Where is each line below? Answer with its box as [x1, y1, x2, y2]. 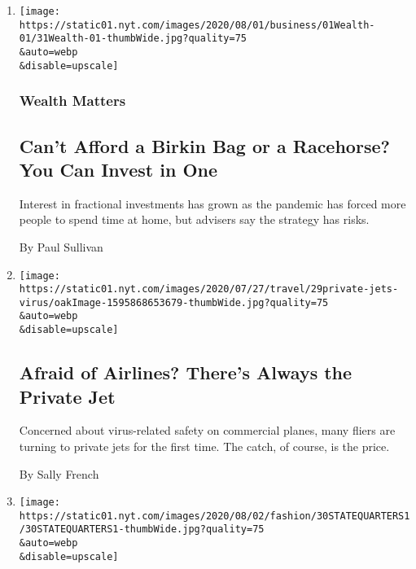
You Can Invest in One [19, 156, 218, 182]
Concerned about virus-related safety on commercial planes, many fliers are [19, 422, 396, 439]
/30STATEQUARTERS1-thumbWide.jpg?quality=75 [19, 523, 265, 536]
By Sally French [19, 465, 99, 482]
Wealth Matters [19, 90, 126, 111]
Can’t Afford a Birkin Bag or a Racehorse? [19, 133, 390, 158]
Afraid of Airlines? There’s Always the [19, 360, 353, 385]
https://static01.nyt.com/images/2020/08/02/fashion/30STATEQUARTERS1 [19, 510, 410, 522]
